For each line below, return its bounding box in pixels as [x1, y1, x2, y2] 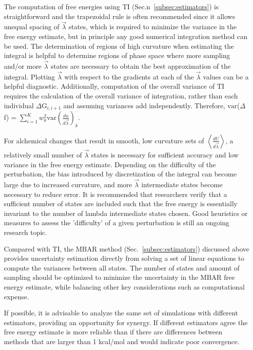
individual [4, 100, 34, 110]
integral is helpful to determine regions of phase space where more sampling [4, 50, 230, 60]
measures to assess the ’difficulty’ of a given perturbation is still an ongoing [4, 217, 229, 228]
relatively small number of [4, 150, 82, 160]
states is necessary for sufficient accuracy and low [91, 150, 239, 160]
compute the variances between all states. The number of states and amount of [4, 262, 240, 272]
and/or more [4, 61, 42, 71]
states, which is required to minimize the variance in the [68, 21, 237, 32]
